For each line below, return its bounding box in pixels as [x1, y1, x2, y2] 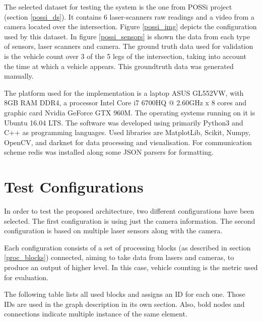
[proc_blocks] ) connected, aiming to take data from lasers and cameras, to [4, 252, 234, 263]
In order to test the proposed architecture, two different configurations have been [4, 206, 254, 216]
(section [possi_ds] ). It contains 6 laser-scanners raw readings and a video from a [4, 11, 254, 22]
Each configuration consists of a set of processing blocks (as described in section [4, 242, 251, 252]
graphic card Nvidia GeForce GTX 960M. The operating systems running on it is [4, 107, 255, 117]
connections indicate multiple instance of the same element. [4, 308, 187, 319]
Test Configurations [4, 176, 144, 197]
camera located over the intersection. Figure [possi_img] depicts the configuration [4, 21, 257, 32]
